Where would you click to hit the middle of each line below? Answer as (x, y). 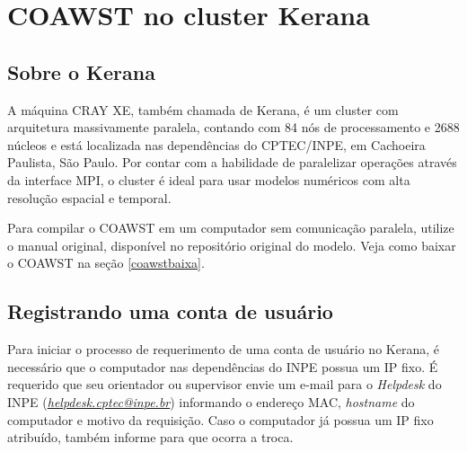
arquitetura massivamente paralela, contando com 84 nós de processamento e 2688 (233, 127)
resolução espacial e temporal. (89, 197)
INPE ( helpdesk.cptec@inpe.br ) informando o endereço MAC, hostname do (211, 401)
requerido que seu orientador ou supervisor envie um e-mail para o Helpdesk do (225, 384)
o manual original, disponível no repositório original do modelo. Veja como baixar (232, 245)
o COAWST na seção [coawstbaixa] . (106, 263)
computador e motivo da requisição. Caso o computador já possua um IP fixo (220, 419)
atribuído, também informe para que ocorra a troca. (150, 437)
